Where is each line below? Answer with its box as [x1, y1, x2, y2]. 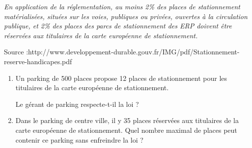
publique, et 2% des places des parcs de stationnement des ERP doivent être [4, 21, 232, 31]
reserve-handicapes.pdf [4, 56, 72, 66]
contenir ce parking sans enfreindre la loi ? [15, 134, 143, 145]
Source [4, 47, 24, 57]
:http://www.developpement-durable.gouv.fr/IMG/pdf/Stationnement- [26, 47, 240, 57]
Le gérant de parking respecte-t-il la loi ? [15, 99, 139, 109]
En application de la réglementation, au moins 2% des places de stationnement [4, 1, 240, 11]
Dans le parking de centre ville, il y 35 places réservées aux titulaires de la [15, 115, 239, 125]
